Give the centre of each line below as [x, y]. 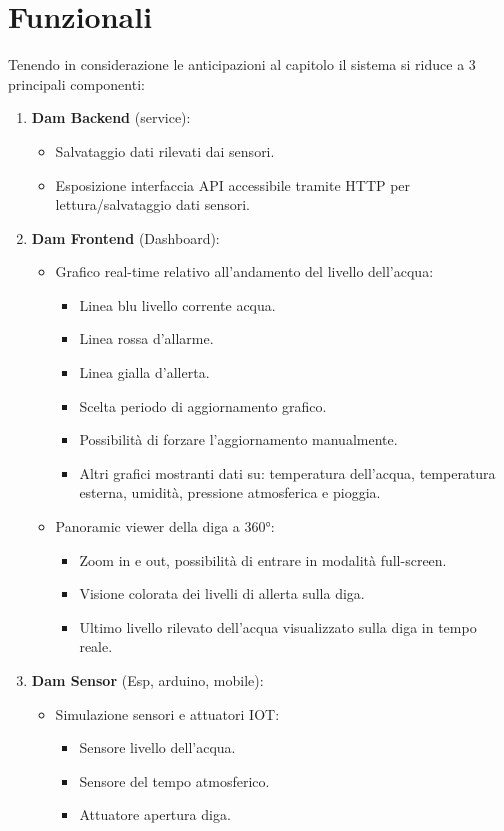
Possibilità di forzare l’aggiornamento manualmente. [238, 439]
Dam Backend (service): [111, 117]
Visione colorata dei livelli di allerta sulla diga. [222, 593]
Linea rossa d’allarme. [146, 338]
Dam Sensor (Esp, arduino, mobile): [147, 680]
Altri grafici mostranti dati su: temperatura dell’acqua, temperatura [287, 472]
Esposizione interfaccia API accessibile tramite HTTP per [233, 184]
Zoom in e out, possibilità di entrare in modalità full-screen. [263, 559]
